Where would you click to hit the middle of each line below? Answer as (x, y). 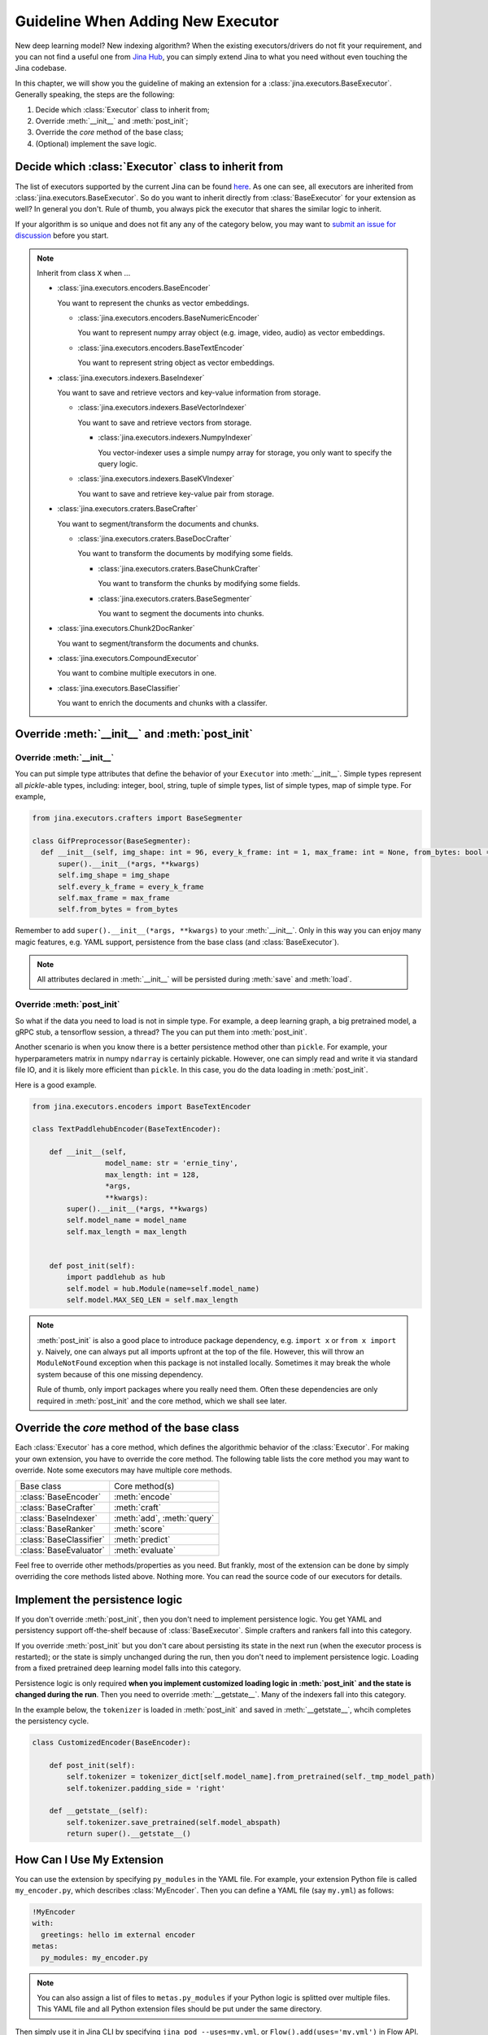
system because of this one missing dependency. (120, 1374)
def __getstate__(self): (99, 1811)
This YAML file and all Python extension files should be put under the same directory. (180, 2009)
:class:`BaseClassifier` (62, 1539)
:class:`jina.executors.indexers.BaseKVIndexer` (156, 479)
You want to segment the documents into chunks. (181, 613)
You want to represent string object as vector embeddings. (176, 363)
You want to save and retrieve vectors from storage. (165, 422)
